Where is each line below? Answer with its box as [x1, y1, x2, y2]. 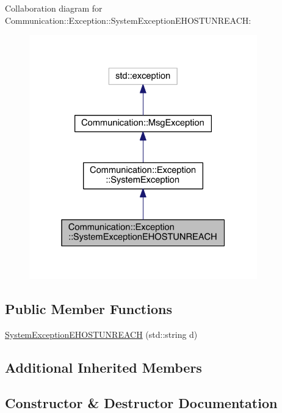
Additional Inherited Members [5, 357, 202, 376]
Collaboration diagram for [5, 2, 103, 14]
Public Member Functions [5, 299, 172, 318]
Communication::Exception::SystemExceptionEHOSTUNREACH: [5, 13, 251, 26]
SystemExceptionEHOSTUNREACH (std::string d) [5, 327, 198, 340]
